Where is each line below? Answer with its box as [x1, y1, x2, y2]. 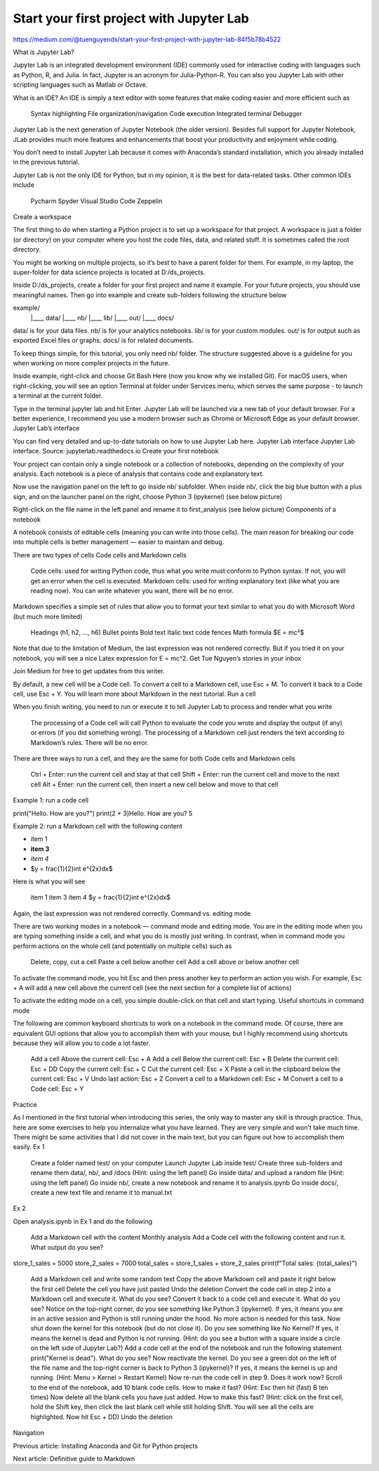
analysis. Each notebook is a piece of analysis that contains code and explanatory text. [13, 469, 265, 478]
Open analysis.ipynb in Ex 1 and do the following [13, 1217, 153, 1226]
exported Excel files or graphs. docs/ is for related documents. [13, 336, 194, 344]
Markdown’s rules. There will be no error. [30, 738, 149, 746]
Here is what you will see [13, 877, 86, 886]
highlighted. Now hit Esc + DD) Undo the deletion [30, 1413, 173, 1421]
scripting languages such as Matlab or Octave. [13, 81, 148, 89]
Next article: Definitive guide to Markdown [13, 1455, 135, 1463]
